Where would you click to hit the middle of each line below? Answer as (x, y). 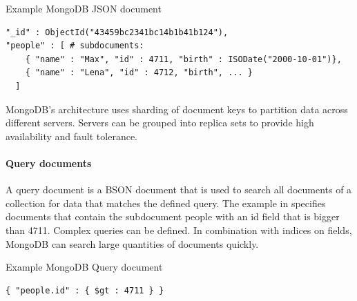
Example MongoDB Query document (84, 267)
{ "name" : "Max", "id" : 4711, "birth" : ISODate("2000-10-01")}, (183, 59)
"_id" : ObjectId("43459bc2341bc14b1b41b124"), (117, 32)
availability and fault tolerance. (72, 136)
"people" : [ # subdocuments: (75, 46)
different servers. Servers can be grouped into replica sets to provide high (160, 123)
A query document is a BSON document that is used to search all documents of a (179, 190)
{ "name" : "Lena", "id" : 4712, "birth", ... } (139, 73)
